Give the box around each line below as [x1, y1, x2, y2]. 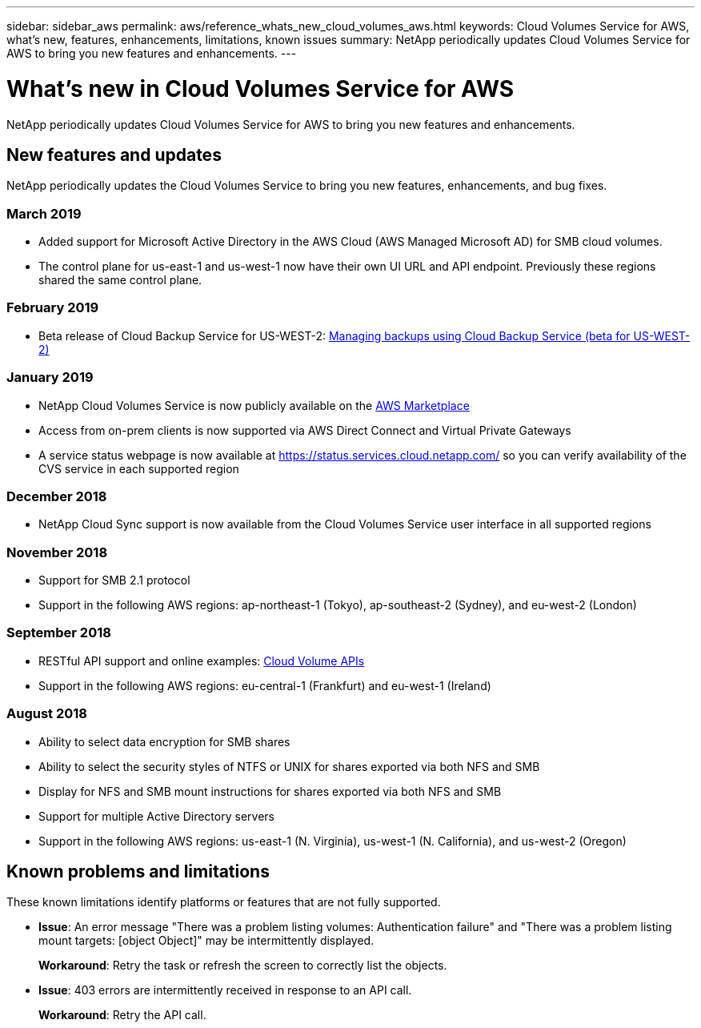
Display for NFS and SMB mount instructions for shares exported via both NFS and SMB [38, 784, 502, 798]
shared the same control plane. [38, 273, 202, 287]
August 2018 [6, 705, 87, 722]
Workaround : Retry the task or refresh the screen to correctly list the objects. [38, 958, 447, 973]
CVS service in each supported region [38, 461, 239, 476]
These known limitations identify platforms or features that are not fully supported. [6, 895, 441, 910]
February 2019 [6, 299, 99, 316]
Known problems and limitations [6, 861, 270, 882]
